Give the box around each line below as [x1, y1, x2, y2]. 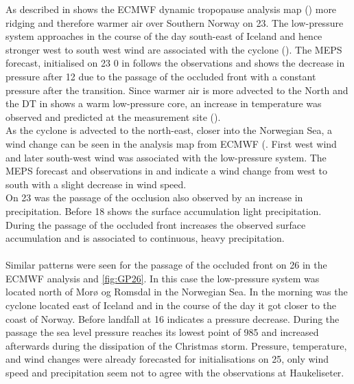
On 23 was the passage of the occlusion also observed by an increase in [5, 190, 303, 205]
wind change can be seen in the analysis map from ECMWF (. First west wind [5, 136, 337, 150]
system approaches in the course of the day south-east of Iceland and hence [5, 29, 322, 43]
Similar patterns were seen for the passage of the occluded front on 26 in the [5, 258, 327, 272]
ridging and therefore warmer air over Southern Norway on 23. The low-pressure [5, 15, 344, 30]
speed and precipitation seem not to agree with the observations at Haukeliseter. [5, 365, 344, 380]
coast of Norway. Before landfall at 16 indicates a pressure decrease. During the [5, 311, 340, 326]
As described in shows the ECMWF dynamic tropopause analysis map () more [5, 2, 337, 16]
